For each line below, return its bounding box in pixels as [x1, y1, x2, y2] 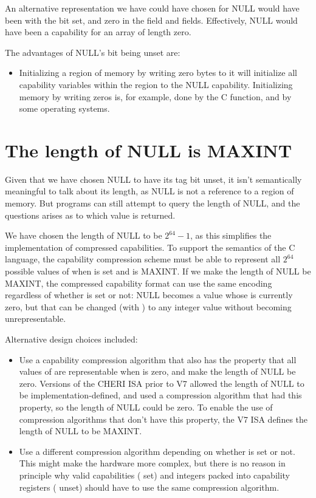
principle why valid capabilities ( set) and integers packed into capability [19, 468, 290, 481]
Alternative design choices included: [5, 333, 138, 345]
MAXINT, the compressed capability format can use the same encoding [5, 276, 272, 289]
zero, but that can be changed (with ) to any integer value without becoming [5, 300, 292, 313]
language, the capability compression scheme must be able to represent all [5, 253, 281, 265]
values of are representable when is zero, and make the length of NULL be [19, 365, 296, 378]
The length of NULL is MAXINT [5, 137, 292, 162]
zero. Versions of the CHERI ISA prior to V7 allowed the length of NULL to [19, 377, 304, 389]
